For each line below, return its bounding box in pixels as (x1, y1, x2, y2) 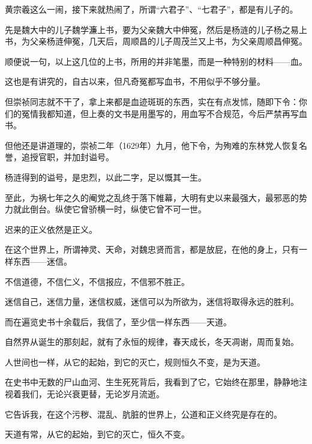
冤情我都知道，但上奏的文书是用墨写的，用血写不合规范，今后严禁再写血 (21, 107, 307, 119)
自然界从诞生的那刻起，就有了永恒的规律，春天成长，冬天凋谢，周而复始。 (5, 335, 299, 348)
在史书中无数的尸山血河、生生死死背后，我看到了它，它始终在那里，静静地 (5, 376, 299, 388)
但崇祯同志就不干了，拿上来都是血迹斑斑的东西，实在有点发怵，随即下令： (5, 95, 299, 107)
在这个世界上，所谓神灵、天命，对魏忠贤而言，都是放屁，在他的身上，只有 (5, 243, 299, 256)
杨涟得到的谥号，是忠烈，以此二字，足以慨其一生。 (5, 170, 206, 183)
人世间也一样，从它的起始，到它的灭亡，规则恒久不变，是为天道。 (5, 355, 265, 368)
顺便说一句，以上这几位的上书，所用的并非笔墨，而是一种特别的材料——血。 (5, 55, 307, 67)
